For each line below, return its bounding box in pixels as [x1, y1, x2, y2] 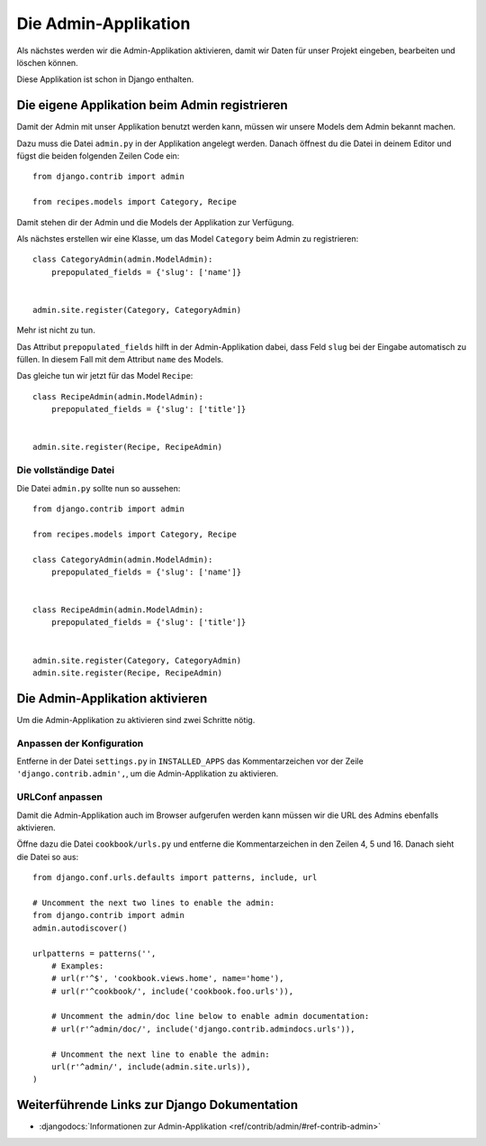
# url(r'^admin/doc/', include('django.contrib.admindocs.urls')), [50, 1023, 355, 1034]
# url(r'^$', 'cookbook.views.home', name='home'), [50, 974, 284, 984]
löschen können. [16, 57, 78, 68]
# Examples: [50, 960, 104, 971]
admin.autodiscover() [32, 922, 128, 933]
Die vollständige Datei [16, 464, 115, 477]
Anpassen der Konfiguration [16, 737, 144, 749]
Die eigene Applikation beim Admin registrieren [16, 97, 288, 113]
